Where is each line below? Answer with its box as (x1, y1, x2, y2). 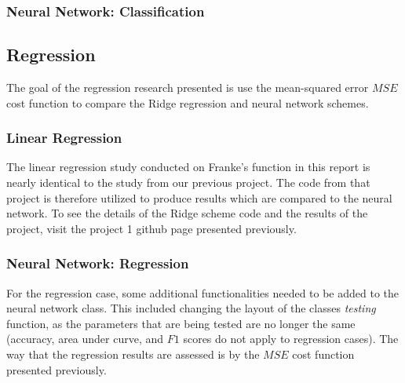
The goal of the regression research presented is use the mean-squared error (6, 79, 369, 96)
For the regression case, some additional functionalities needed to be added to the (6, 284, 400, 301)
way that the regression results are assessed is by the (6, 346, 260, 363)
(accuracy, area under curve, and (6, 330, 164, 347)
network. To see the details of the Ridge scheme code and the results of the (6, 205, 368, 221)
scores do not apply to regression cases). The (183, 330, 399, 347)
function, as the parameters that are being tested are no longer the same (6, 315, 356, 331)
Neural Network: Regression (6, 254, 189, 273)
